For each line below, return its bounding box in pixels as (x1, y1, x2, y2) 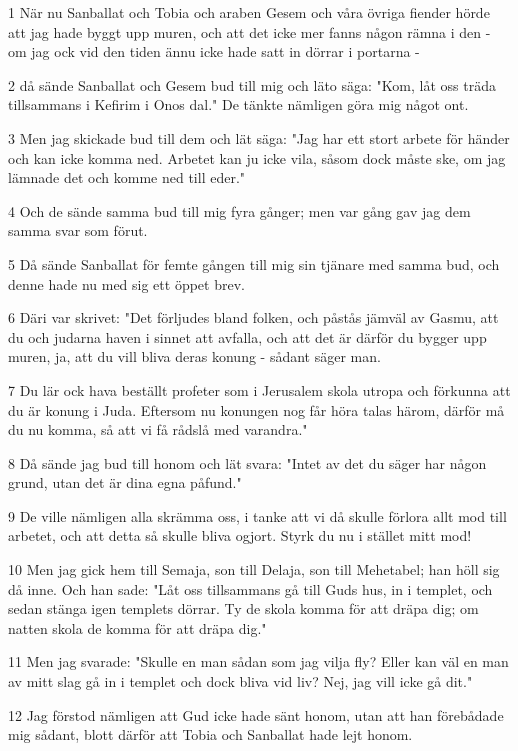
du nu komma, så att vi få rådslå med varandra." (8, 419, 308, 440)
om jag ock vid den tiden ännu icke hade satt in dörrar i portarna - (8, 41, 420, 62)
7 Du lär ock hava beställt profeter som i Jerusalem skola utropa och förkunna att (8, 379, 511, 400)
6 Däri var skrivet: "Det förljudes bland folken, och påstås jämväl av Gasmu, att (8, 307, 499, 328)
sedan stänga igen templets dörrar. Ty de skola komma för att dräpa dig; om (8, 598, 479, 619)
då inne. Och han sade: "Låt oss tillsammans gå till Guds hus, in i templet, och (8, 578, 493, 599)
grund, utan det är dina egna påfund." (8, 472, 242, 493)
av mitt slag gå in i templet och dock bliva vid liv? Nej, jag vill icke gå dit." (8, 671, 473, 692)
